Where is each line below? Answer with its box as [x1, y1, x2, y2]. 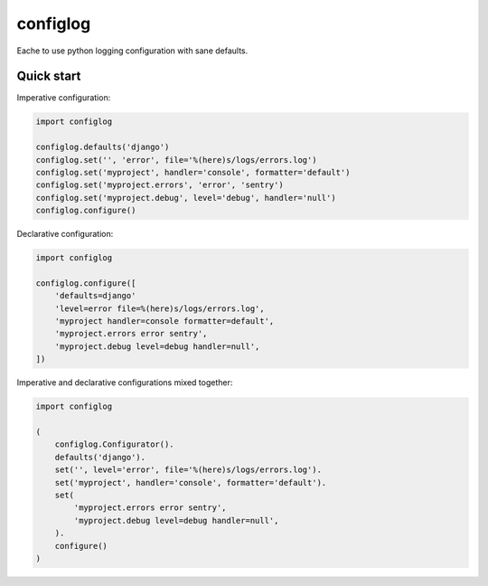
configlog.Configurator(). [54, 439, 175, 449]
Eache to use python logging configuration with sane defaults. [16, 45, 249, 56]
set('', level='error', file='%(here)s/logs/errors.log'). [54, 465, 323, 475]
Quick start [16, 69, 81, 84]
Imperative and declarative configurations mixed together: [16, 377, 233, 388]
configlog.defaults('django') [35, 142, 170, 153]
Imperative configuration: [16, 92, 111, 103]
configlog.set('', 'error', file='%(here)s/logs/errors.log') [35, 155, 317, 165]
